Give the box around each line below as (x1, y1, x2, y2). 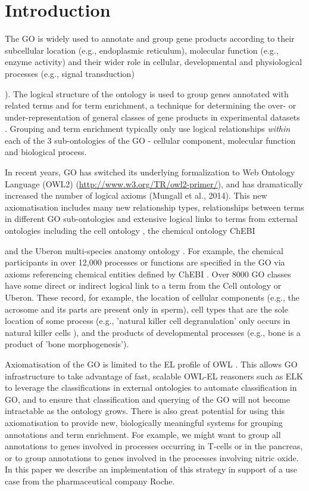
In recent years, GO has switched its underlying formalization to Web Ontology (5, 166, 295, 178)
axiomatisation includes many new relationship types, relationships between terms (5, 200, 304, 213)
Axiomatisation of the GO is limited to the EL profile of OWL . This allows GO (5, 357, 298, 370)
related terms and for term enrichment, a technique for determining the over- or (5, 99, 296, 112)
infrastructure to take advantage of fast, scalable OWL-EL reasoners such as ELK (5, 369, 304, 382)
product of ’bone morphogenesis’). (5, 338, 129, 350)
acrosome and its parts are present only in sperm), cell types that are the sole (5, 302, 288, 315)
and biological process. (5, 146, 87, 158)
